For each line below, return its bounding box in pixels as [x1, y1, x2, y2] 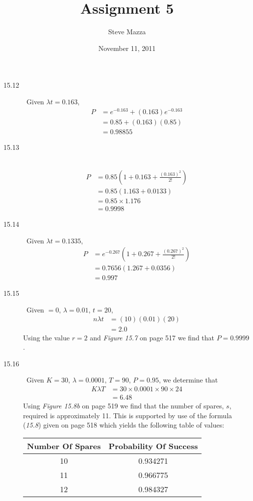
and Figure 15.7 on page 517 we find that [90, 332, 215, 342]
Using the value [23, 332, 70, 342]
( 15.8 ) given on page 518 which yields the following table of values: [23, 420, 225, 430]
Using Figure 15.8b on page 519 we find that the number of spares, [23, 400, 224, 410]
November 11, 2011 [98, 43, 156, 53]
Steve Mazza [108, 26, 146, 37]
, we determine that [158, 375, 218, 385]
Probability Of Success [108, 440, 198, 452]
